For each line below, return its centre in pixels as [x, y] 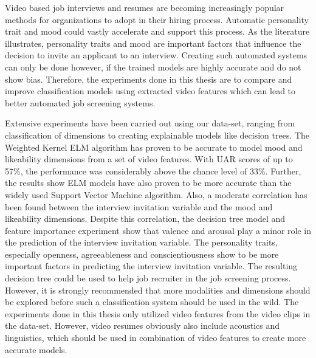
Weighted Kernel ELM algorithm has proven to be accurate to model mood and [154, 147]
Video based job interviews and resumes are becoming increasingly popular [145, 7]
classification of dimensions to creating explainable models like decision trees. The [157, 135]
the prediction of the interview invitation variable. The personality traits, [141, 242]
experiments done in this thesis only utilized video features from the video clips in [158, 313]
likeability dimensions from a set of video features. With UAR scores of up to [149, 159]
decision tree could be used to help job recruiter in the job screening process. [148, 278]
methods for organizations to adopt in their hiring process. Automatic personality [157, 19]
